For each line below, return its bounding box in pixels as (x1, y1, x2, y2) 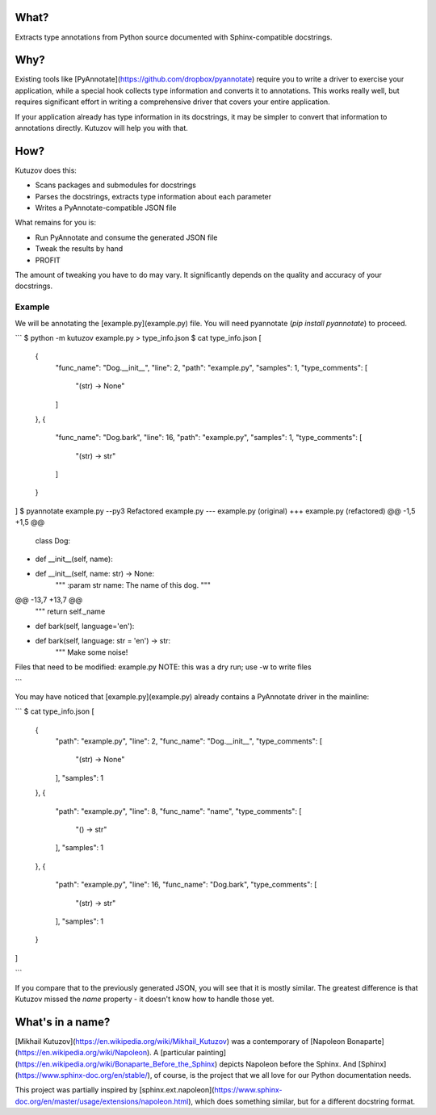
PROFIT (35, 255, 61, 265)
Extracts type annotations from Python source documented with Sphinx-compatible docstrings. (15, 32, 333, 42)
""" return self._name (35, 606, 106, 616)
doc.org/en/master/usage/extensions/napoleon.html (15, 1096, 189, 1106)
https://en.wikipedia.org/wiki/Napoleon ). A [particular (17, 1048, 195, 1058)
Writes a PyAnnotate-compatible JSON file (35, 203, 177, 213)
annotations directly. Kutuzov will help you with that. (15, 123, 189, 132)
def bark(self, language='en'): (35, 621, 135, 631)
